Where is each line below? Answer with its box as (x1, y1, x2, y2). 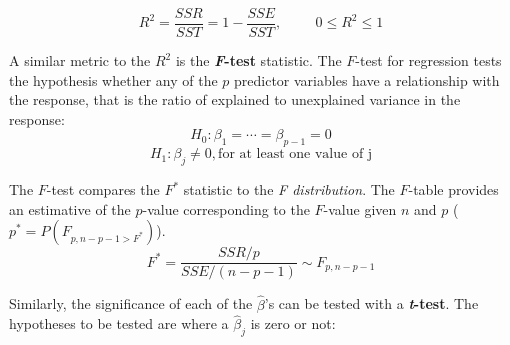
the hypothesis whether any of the (9, 69, 218, 90)
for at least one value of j (218, 147, 373, 162)
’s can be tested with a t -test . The (264, 293, 479, 314)
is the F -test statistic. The (175, 50, 342, 71)
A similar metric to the (9, 50, 151, 71)
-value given (323, 198, 397, 219)
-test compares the (46, 179, 160, 200)
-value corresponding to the (142, 198, 310, 219)
